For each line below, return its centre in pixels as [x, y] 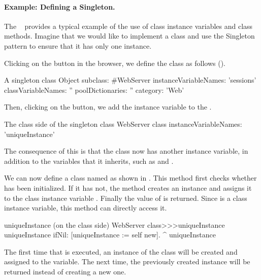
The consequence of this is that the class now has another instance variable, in [126, 151]
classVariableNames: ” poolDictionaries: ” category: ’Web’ [94, 90]
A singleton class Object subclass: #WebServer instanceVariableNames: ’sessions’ [130, 80]
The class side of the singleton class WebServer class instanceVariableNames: [123, 124]
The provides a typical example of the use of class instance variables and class [128, 26]
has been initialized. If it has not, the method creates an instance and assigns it [128, 187]
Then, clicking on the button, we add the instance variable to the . [108, 107]
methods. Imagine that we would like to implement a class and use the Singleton [129, 36]
